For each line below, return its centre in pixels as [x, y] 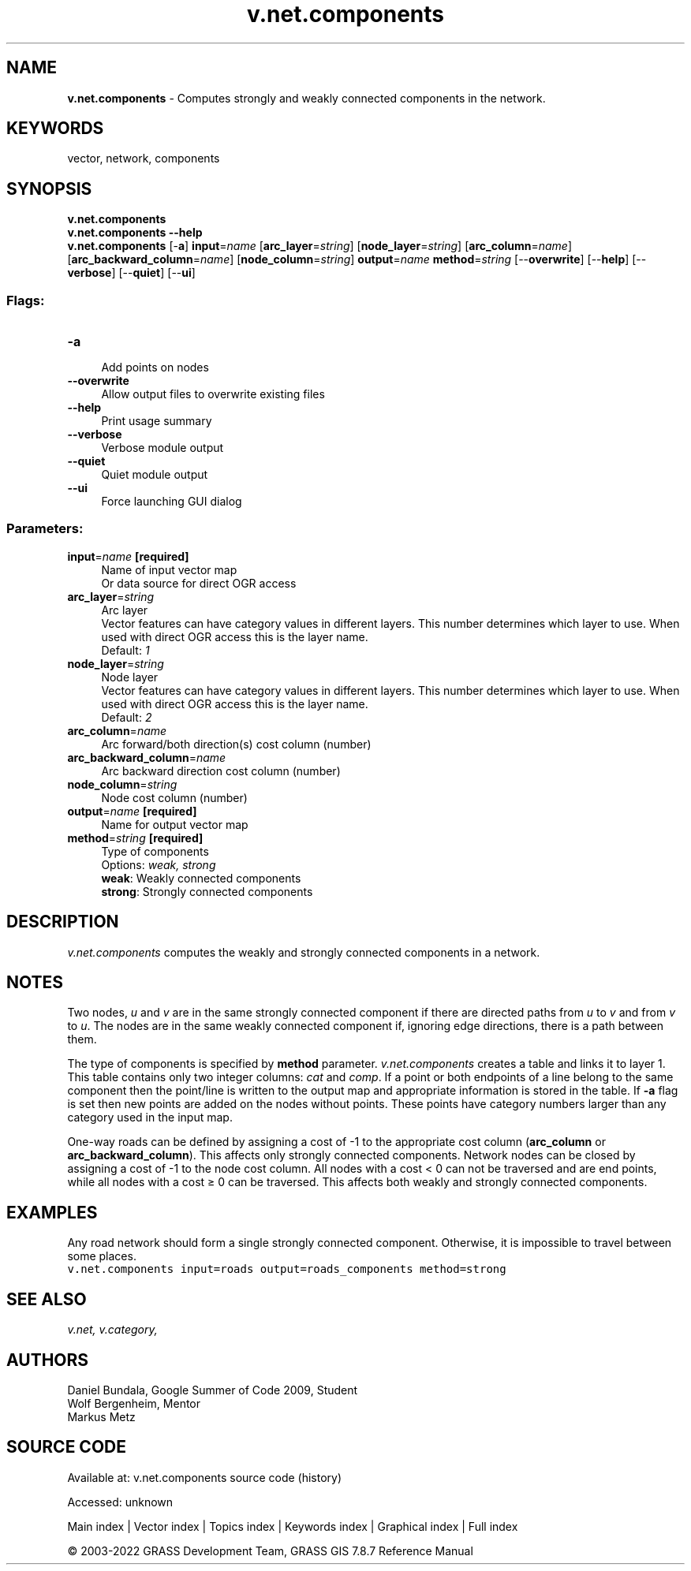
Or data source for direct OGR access [199, 583]
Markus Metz [101, 1417]
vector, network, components [144, 159]
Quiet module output [155, 475]
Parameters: [45, 529]
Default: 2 [127, 717]
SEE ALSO [47, 1299]
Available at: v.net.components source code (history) [205, 1477]
